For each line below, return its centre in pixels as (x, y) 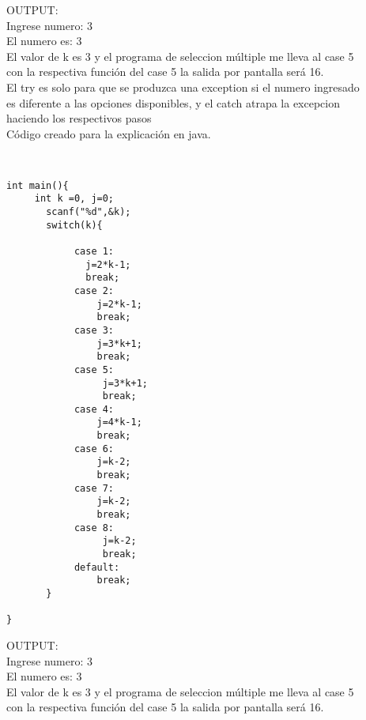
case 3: (94, 330)
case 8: (94, 528)
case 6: (94, 449)
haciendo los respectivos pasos (79, 118)
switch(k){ (74, 225)
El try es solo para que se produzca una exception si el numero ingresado (183, 87)
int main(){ (38, 185)
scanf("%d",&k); (89, 211)
